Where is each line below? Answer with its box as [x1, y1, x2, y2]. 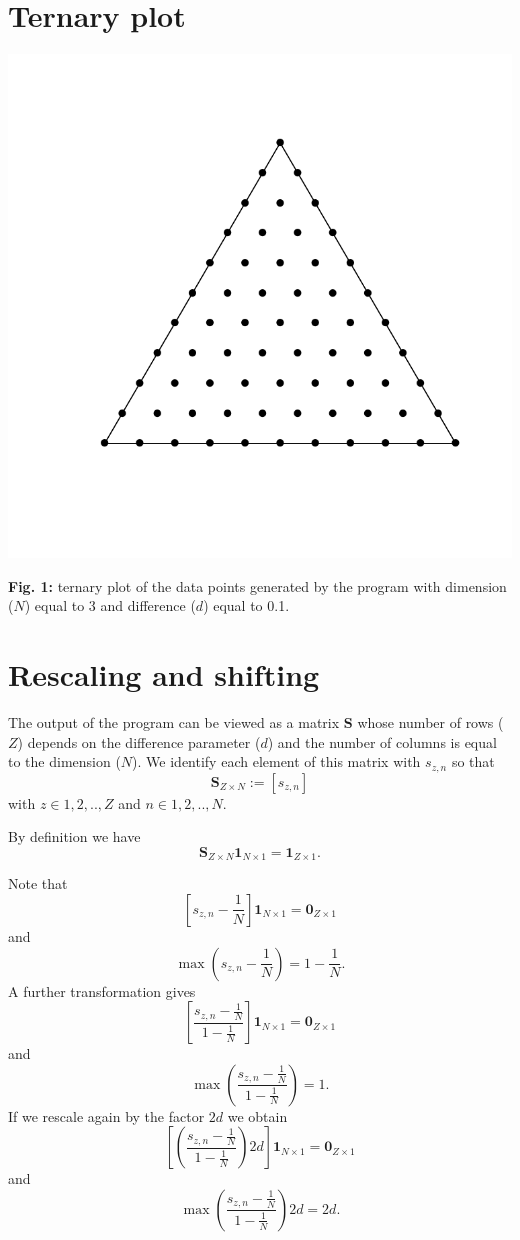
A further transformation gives [8, 980, 196, 1001]
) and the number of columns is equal [267, 731, 497, 752]
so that [451, 751, 495, 772]
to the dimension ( [8, 751, 121, 772]
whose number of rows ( [357, 712, 504, 733]
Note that [8, 873, 68, 894]
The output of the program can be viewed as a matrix [8, 712, 340, 733]
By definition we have [8, 826, 141, 847]
